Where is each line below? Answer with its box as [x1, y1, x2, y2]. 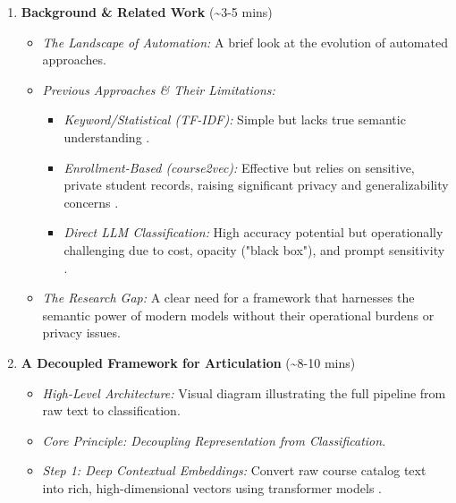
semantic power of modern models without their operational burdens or [42, 305, 435, 324]
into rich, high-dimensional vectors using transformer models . [42, 478, 382, 497]
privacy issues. [42, 323, 121, 342]
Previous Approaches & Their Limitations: [42, 80, 275, 98]
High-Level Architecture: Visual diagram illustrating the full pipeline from [42, 383, 446, 402]
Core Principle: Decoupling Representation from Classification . [42, 431, 386, 449]
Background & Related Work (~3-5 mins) [21, 3, 273, 21]
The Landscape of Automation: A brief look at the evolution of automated [42, 32, 448, 51]
